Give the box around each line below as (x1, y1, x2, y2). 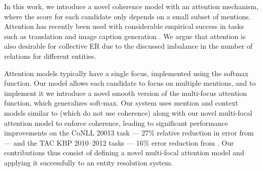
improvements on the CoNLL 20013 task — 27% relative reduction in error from (4, 127, 254, 138)
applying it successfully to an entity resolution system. (4, 157, 173, 167)
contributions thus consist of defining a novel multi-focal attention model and (4, 147, 244, 158)
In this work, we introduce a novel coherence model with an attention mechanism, (4, 1, 258, 11)
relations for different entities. (4, 50, 96, 61)
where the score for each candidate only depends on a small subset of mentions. (4, 11, 251, 21)
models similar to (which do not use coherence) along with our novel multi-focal (4, 107, 252, 118)
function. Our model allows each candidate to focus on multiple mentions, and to (4, 78, 256, 88)
